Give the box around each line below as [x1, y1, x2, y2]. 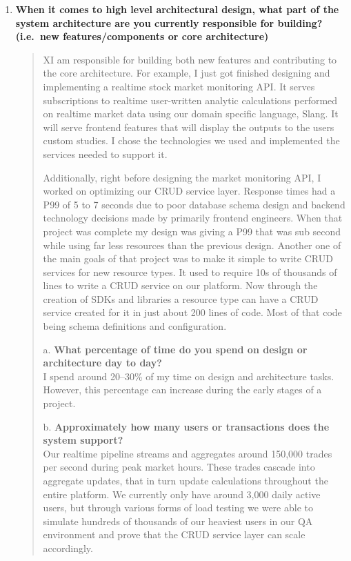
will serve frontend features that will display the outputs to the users [43, 119, 334, 134]
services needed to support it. [43, 146, 168, 161]
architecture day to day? [43, 355, 162, 370]
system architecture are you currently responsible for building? [15, 15, 323, 30]
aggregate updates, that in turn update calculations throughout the [43, 473, 328, 487]
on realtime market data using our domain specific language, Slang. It [43, 106, 339, 121]
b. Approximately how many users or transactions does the [43, 419, 330, 433]
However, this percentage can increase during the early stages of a [43, 382, 322, 397]
